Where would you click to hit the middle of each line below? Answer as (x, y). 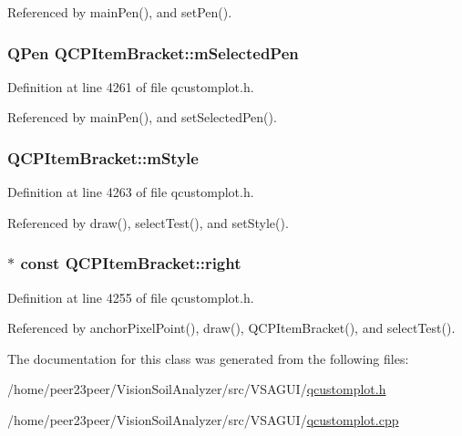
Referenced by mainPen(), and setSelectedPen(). (142, 117)
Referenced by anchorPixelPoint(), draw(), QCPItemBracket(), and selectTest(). (231, 328)
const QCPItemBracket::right (131, 263)
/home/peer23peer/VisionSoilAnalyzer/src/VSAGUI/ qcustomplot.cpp (203, 420)
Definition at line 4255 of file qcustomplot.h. (131, 297)
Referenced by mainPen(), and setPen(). (120, 12)
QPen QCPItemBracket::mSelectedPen (153, 52)
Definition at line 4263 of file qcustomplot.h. (131, 192)
